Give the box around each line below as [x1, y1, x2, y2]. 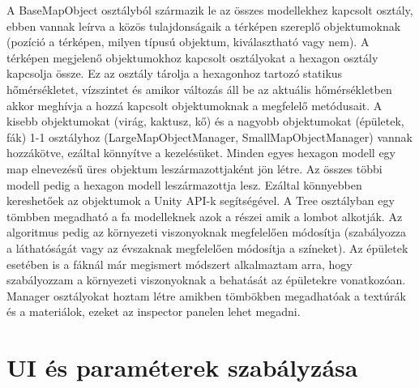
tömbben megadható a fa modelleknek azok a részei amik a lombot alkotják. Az [6, 207, 403, 224]
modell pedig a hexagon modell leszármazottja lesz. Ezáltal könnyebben [6, 176, 362, 193]
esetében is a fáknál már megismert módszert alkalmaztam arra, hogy [6, 255, 353, 272]
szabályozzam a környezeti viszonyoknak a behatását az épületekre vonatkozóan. [6, 271, 406, 288]
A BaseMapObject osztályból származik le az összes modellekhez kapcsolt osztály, [6, 2, 413, 18]
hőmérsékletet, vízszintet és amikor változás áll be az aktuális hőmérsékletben [6, 80, 392, 97]
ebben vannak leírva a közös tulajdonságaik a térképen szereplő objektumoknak [6, 17, 401, 34]
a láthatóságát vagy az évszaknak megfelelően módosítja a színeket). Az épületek [6, 239, 408, 256]
